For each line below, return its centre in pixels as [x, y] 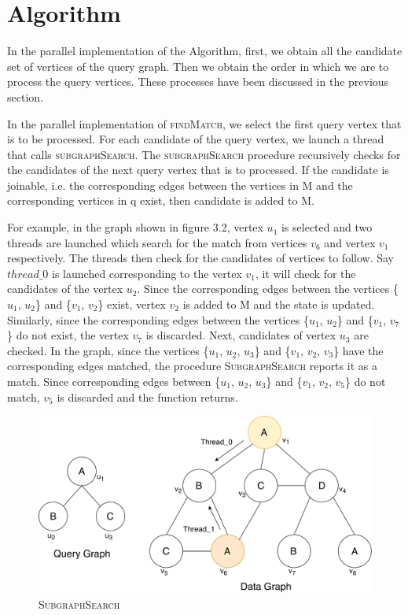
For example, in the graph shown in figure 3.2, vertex [135, 227]
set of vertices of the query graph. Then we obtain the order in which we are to [198, 66]
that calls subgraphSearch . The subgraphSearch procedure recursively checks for [204, 154]
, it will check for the [305, 273]
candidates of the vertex [65, 289]
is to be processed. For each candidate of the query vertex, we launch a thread [196, 139]
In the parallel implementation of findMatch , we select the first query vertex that [204, 123]
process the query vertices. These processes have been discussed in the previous [198, 82]
